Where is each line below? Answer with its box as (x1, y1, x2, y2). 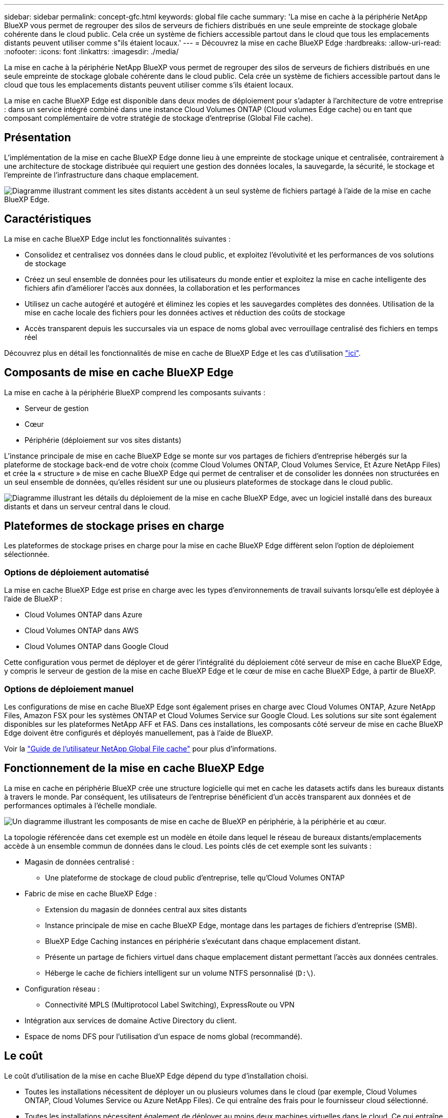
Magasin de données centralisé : (25, 857, 135, 866)
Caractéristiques (4, 212, 92, 226)
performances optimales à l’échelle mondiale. (4, 801, 157, 810)
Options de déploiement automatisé (4, 567, 149, 577)
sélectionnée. (4, 550, 50, 559)
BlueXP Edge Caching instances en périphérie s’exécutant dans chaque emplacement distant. (45, 936, 361, 945)
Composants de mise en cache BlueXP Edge (4, 366, 234, 379)
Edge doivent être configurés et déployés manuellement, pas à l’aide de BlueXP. (4, 728, 273, 737)
